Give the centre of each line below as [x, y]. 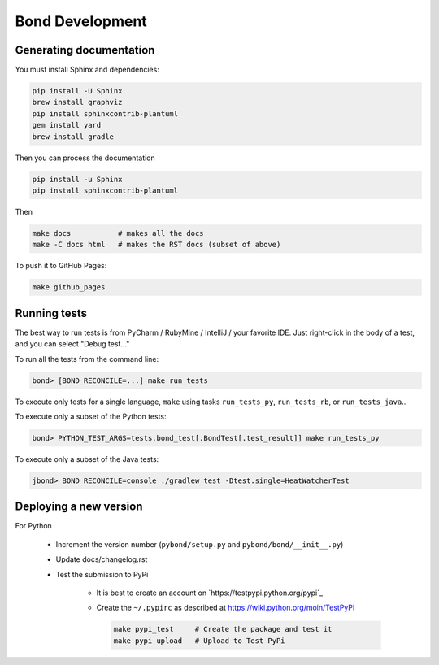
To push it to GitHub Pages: [61, 266]
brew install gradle [73, 137]
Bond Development [81, 21]
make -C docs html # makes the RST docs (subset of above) [156, 245]
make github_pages [69, 287]
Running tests [51, 313]
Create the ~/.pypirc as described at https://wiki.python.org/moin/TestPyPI [226, 608]
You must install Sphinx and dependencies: [87, 70]
